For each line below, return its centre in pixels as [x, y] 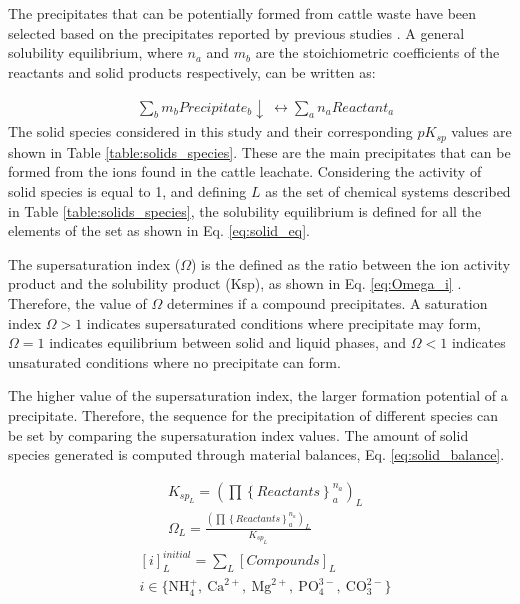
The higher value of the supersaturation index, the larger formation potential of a [258, 395]
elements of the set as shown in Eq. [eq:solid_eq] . [159, 230]
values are [481, 131]
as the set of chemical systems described [388, 191]
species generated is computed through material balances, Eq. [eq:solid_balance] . [256, 454]
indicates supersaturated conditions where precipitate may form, [283, 322]
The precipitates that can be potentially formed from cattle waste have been [242, 13]
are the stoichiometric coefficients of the [377, 52]
